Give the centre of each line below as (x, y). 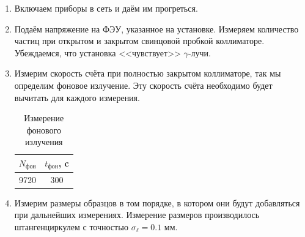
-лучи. (199, 52)
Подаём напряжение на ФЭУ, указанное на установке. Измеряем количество (156, 28)
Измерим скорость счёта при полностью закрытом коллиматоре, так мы (148, 73)
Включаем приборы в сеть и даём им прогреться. (106, 8)
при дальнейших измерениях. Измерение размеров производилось (137, 215)
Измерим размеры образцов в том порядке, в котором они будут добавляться (157, 202)
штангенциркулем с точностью (72, 226)
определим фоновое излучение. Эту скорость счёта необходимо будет (143, 85)
